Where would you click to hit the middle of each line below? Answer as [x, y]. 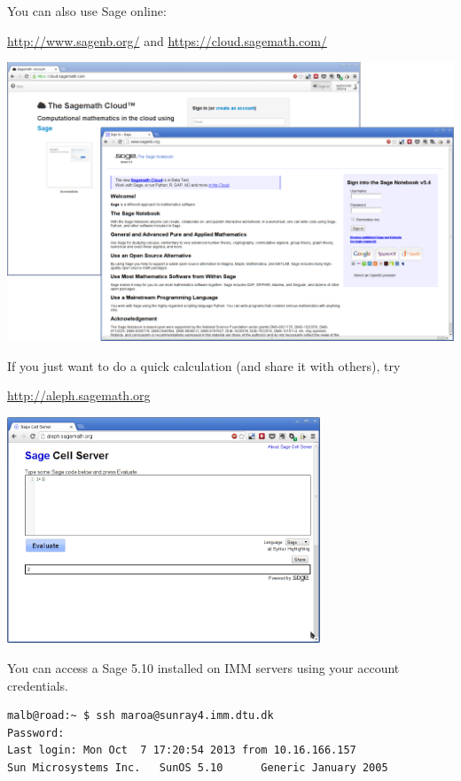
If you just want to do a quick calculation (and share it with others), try [204, 365]
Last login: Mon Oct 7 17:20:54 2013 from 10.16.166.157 [182, 750]
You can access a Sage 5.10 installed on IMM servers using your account [203, 668]
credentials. [38, 685]
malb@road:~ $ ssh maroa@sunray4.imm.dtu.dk [141, 716]
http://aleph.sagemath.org [79, 395]
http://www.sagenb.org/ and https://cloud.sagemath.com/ [167, 40]
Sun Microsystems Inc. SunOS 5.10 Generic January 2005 [198, 768]
